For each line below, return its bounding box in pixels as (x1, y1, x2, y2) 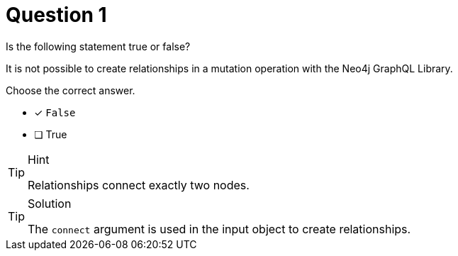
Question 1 (6, 3, 107, 27)
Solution (28, 196, 72, 211)
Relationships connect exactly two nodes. (28, 177, 250, 192)
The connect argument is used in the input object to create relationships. (28, 221, 411, 236)
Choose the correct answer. (6, 84, 135, 96)
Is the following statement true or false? (6, 40, 191, 52)
